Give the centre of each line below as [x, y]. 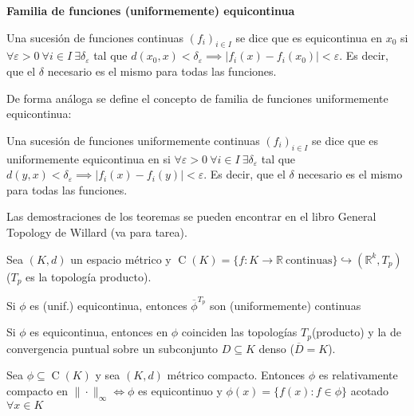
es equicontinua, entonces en [99, 332]
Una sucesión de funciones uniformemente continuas [133, 140]
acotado [370, 390]
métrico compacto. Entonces [236, 375]
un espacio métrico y [121, 259]
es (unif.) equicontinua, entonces [108, 305]
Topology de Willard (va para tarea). [97, 232]
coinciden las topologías [239, 332]
